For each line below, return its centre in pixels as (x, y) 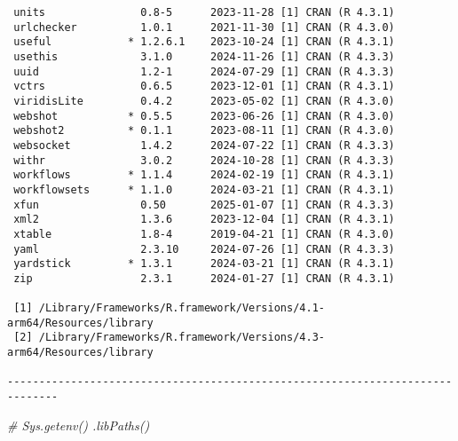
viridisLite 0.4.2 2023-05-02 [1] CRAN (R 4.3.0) (204, 101)
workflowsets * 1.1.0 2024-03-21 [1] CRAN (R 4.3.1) (204, 189)
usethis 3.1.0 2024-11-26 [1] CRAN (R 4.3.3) (204, 56)
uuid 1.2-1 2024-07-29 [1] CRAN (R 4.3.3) (204, 71)
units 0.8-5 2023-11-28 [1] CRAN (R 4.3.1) (204, 12)
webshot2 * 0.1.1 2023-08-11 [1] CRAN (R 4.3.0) (204, 131)
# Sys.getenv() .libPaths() (79, 425)
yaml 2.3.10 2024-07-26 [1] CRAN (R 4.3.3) (204, 249)
